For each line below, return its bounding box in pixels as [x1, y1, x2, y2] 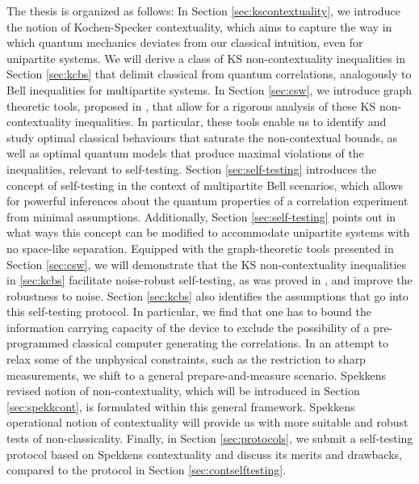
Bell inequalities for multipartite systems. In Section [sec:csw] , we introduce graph [6, 81, 413, 98]
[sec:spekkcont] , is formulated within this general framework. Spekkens [6, 398, 355, 415]
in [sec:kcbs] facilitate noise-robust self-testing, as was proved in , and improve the [6, 271, 413, 288]
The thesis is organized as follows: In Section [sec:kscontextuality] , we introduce [6, 2, 400, 19]
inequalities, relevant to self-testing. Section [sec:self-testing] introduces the [6, 160, 377, 177]
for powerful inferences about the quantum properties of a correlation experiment [6, 192, 409, 209]
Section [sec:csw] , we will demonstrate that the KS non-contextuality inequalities [6, 255, 407, 272]
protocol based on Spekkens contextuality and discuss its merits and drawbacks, [6, 445, 402, 462]
